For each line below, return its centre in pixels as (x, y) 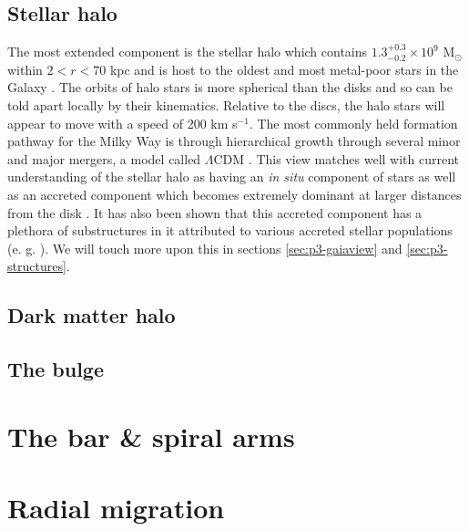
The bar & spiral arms (151, 436)
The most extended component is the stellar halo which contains (188, 52)
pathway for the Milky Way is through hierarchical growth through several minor (234, 141)
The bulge (56, 369)
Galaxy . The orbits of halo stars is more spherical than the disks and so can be (230, 87)
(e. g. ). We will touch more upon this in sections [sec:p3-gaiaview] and (205, 248)
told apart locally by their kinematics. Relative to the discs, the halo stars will (226, 104)
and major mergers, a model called (104, 158)
